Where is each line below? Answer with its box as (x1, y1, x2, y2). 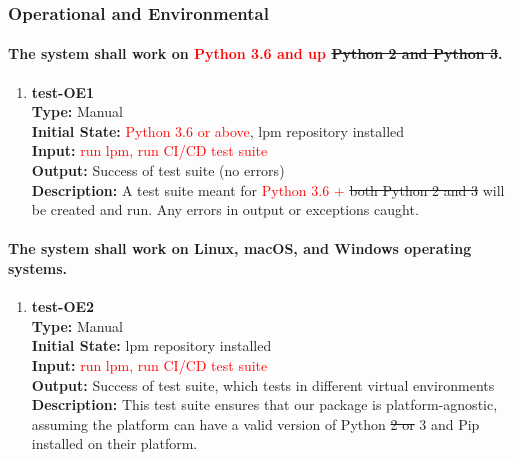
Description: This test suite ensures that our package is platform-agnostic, (31, 394, 498, 415)
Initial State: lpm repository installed (31, 335, 272, 356)
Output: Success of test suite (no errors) (31, 160, 285, 181)
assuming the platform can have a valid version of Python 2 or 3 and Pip (31, 413, 480, 434)
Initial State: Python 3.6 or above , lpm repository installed (31, 120, 405, 141)
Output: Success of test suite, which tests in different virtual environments (31, 374, 495, 395)
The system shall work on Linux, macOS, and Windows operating (8, 238, 472, 259)
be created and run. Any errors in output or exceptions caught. (31, 199, 419, 220)
